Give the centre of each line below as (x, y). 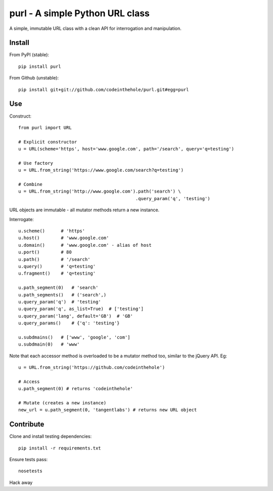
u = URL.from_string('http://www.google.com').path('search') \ (100, 192)
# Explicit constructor (48, 142)
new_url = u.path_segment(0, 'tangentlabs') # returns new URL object (108, 410)
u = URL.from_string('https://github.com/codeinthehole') (92, 368)
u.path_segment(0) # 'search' (58, 288)
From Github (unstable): (34, 78)
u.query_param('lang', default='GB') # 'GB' (76, 316)
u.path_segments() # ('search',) (62, 295)
